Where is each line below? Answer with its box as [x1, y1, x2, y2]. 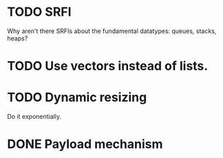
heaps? [7, 34, 28, 42]
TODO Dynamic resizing [7, 90, 147, 105]
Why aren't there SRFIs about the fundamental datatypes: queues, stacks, [7, 27, 217, 35]
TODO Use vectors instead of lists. [7, 58, 209, 74]
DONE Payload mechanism [7, 137, 163, 152]
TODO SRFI [7, 4, 72, 20]
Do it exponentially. [7, 113, 62, 121]
